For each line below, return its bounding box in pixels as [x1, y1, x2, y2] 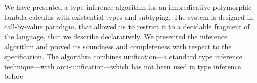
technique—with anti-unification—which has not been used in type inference [4, 61, 241, 71]
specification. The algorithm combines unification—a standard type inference [4, 51, 242, 61]
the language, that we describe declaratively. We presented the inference [4, 31, 228, 41]
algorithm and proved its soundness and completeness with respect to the [4, 41, 232, 52]
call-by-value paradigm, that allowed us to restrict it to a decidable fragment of [4, 21, 250, 32]
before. [4, 71, 25, 81]
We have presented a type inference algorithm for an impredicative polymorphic [4, 2, 252, 12]
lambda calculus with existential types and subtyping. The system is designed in [4, 11, 253, 22]
